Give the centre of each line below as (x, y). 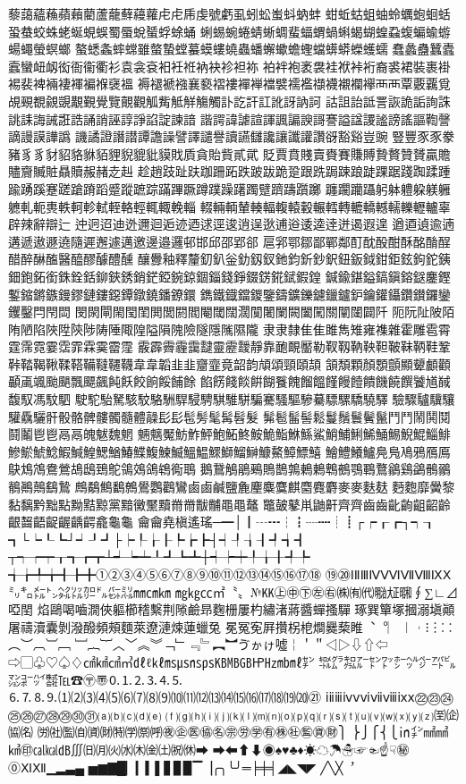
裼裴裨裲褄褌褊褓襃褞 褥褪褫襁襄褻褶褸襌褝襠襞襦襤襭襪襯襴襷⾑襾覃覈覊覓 (229, 84)
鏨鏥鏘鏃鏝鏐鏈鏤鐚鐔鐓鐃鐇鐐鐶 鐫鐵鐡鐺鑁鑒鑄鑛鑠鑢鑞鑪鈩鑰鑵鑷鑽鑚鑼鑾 (229, 294)
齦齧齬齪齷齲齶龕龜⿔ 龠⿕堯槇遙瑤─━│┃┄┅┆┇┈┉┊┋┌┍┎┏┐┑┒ (222, 522)
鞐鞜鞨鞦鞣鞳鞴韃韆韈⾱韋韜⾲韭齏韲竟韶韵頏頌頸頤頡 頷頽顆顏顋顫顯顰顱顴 (229, 363)
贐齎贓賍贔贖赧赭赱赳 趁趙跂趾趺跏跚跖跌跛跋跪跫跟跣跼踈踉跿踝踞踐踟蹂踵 (229, 171)
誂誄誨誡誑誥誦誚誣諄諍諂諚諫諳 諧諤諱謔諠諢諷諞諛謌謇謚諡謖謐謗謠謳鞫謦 (229, 118)
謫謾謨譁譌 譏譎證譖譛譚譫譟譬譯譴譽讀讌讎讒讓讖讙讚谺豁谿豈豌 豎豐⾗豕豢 (232, 136)
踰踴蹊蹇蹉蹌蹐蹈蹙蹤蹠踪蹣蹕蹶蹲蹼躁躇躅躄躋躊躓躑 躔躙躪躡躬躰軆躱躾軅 (229, 188)
